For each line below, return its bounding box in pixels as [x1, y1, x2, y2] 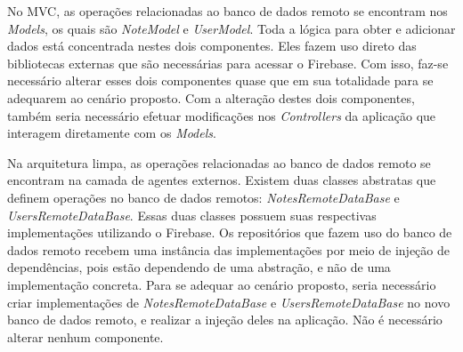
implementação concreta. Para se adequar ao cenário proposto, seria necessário [7, 275, 436, 293]
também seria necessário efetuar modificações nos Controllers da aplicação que [7, 106, 436, 124]
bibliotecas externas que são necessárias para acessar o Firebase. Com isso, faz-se [7, 53, 449, 72]
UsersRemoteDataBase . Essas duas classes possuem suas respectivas [7, 205, 377, 224]
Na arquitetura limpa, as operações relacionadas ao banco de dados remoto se [7, 153, 431, 172]
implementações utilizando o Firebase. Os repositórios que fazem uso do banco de [7, 223, 452, 242]
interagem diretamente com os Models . [7, 124, 216, 142]
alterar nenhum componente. [7, 327, 164, 346]
